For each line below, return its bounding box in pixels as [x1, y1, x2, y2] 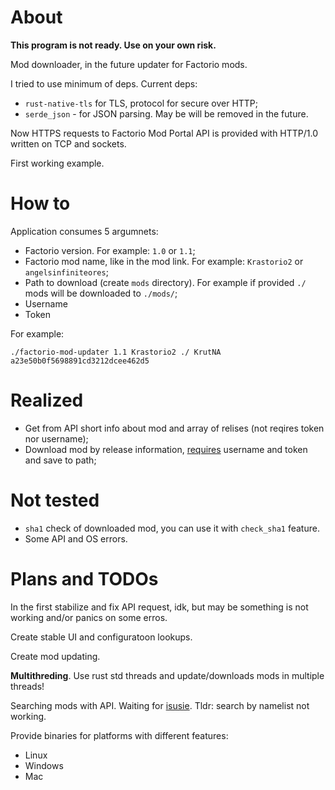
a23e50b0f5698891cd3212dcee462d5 [10, 356, 150, 366]
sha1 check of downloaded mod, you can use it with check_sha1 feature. [24, 522, 320, 534]
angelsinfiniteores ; [24, 266, 109, 278]
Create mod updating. [10, 650, 101, 662]
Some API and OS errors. [24, 532, 128, 545]
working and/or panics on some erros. [10, 611, 168, 623]
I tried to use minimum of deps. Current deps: [10, 77, 198, 90]
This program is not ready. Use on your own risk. [10, 39, 217, 51]
